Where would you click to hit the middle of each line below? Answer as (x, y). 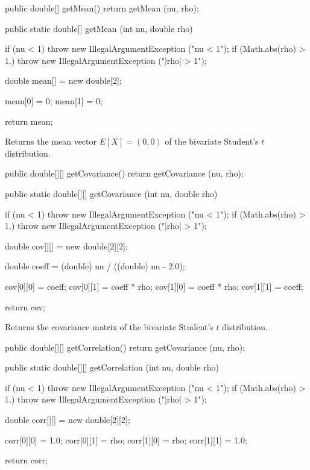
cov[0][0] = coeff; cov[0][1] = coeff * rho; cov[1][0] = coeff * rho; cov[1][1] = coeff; (154, 286)
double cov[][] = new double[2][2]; (66, 246)
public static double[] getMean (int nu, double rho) (99, 28)
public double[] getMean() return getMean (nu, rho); (102, 8)
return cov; (25, 306)
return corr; (26, 460)
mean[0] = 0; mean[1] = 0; (54, 100)
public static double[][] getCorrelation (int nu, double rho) (112, 367)
